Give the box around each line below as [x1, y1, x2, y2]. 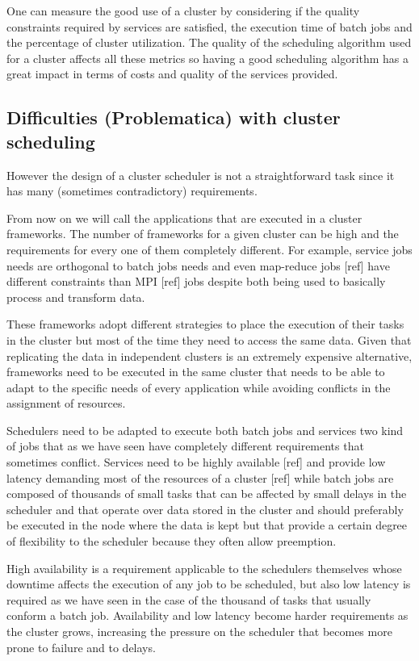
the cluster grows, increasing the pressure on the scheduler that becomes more [6, 623, 392, 639]
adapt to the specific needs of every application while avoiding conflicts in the [6, 379, 391, 395]
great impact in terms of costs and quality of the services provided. [6, 65, 338, 82]
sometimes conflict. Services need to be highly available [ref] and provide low [6, 454, 386, 471]
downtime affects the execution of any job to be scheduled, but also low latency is [6, 575, 411, 592]
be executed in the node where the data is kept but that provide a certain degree [6, 517, 408, 533]
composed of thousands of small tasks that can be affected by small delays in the [6, 485, 407, 502]
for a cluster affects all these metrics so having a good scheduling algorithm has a [6, 49, 409, 66]
